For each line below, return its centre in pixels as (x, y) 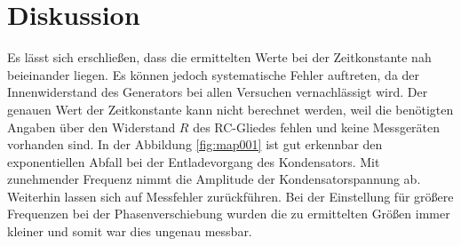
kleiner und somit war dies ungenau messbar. (130, 231)
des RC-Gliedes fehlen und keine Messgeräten (317, 127)
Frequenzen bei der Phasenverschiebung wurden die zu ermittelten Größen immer (229, 214)
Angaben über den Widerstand (91, 127)
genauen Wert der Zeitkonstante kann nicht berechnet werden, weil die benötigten (230, 109)
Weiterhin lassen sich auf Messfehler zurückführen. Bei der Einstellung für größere (230, 196)
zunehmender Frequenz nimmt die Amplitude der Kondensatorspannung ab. (214, 179)
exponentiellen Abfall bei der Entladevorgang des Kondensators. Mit (194, 161)
